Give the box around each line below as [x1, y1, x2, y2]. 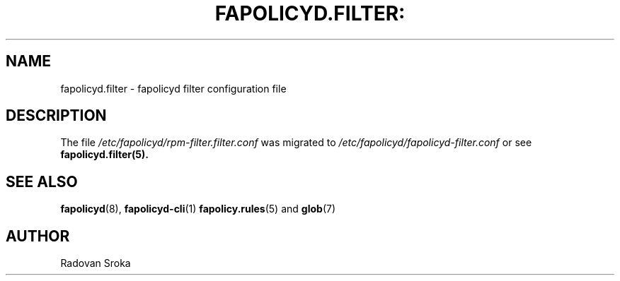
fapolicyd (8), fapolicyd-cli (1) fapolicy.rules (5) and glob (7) [60, 203, 336, 215]
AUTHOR [6, 227, 70, 245]
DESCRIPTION [6, 107, 107, 125]
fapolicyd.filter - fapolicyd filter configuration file [60, 82, 287, 95]
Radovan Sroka [60, 257, 131, 270]
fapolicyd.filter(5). [60, 148, 149, 161]
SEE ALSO [6, 172, 78, 191]
